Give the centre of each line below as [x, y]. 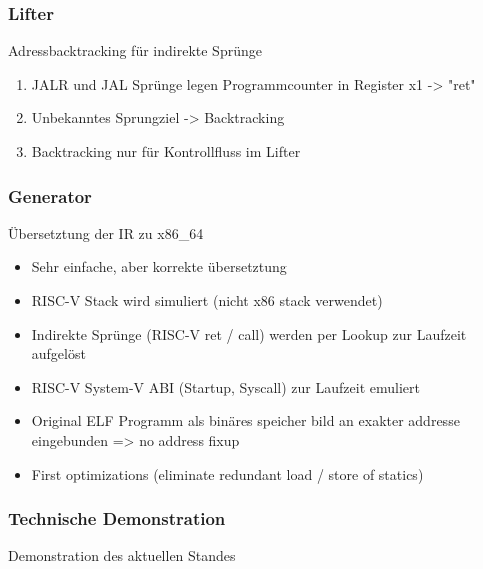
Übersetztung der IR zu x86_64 [106, 232]
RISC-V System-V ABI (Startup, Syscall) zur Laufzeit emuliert [225, 386]
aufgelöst [58, 353]
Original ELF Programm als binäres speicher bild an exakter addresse [245, 420]
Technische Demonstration [117, 518]
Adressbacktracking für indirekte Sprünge [135, 50]
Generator [50, 195]
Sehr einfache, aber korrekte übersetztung [159, 266]
